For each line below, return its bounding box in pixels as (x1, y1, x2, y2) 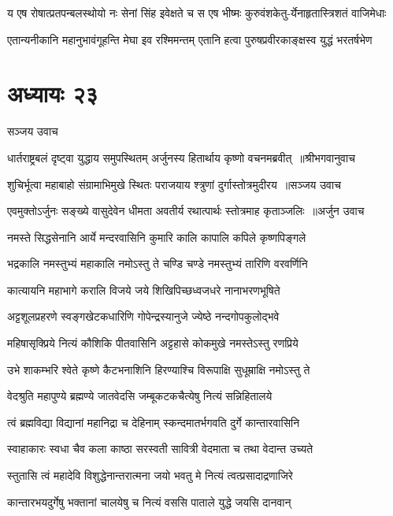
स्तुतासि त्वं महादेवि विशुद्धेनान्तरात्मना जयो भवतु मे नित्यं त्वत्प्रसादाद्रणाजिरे (7, 467, 293, 484)
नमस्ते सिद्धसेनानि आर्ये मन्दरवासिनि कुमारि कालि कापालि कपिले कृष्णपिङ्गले (7, 228, 306, 245)
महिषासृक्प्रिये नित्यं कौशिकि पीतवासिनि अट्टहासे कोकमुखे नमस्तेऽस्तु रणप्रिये (7, 335, 298, 351)
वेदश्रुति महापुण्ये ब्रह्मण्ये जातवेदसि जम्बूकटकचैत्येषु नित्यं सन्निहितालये (7, 388, 273, 404)
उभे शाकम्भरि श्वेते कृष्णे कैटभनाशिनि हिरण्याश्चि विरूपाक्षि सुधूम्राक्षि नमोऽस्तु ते (7, 361, 310, 377)
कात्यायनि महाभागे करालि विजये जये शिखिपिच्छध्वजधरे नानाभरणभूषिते (7, 281, 280, 298)
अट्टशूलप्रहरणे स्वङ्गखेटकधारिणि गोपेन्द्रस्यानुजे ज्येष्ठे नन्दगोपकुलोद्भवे (7, 308, 280, 325)
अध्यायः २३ (7, 77, 98, 110)
